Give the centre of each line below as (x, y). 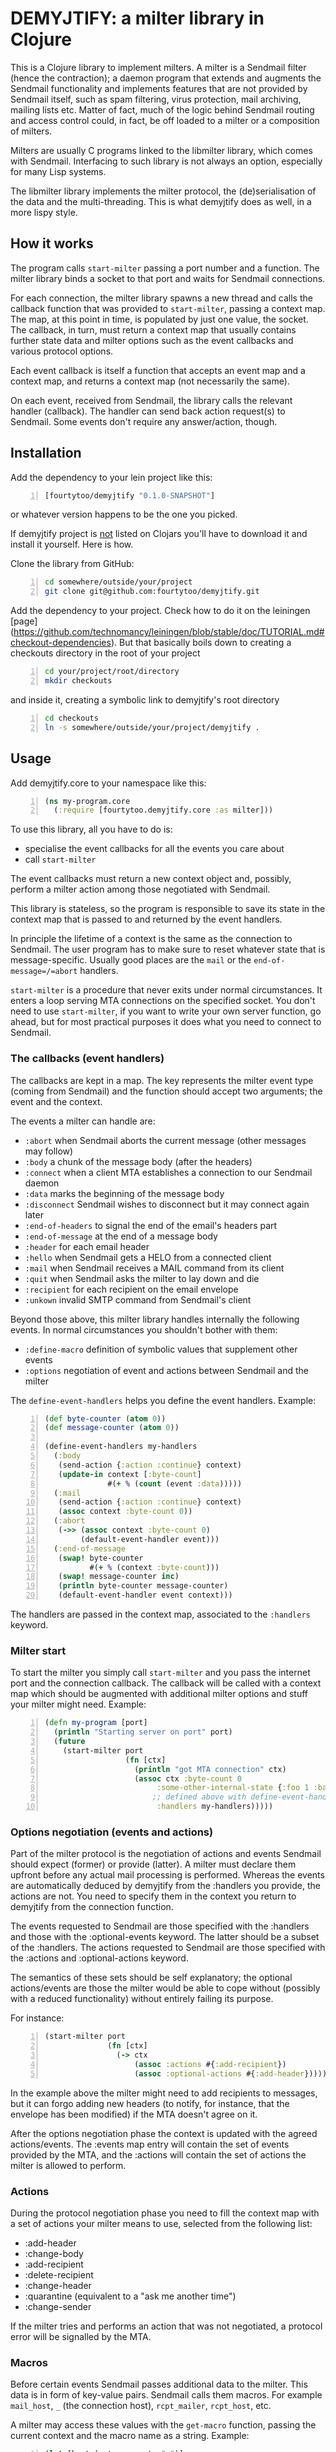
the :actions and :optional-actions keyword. (99, 1958)
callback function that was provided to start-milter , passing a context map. (168, 308)
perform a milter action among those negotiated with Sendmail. (140, 889)
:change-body (54, 2254)
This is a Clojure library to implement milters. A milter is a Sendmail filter (158, 67)
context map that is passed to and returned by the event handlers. (146, 919)
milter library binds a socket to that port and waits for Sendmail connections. (168, 278)
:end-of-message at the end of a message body (121, 1236)
